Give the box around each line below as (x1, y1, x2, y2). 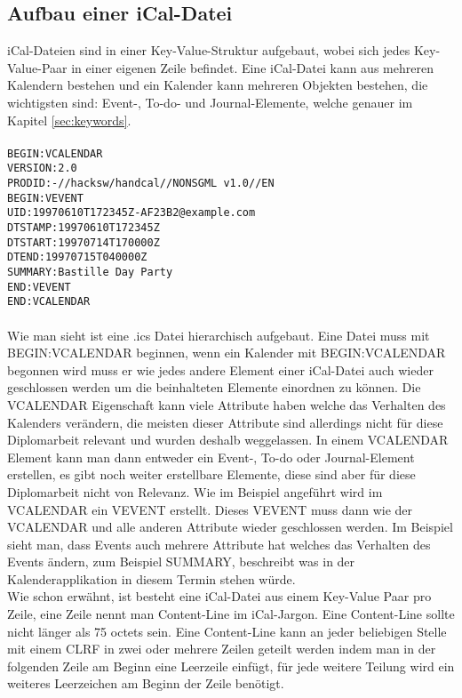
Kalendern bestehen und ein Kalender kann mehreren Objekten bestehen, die (7, 76, 428, 94)
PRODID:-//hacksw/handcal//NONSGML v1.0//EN (7, 177, 275, 190)
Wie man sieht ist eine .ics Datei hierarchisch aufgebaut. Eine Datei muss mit (7, 325, 430, 344)
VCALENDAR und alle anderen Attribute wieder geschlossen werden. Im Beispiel (7, 517, 453, 536)
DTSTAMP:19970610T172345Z (7, 221, 160, 235)
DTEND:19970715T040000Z (7, 251, 147, 264)
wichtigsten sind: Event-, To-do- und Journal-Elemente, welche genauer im (7, 92, 413, 111)
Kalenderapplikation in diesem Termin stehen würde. (7, 569, 296, 588)
